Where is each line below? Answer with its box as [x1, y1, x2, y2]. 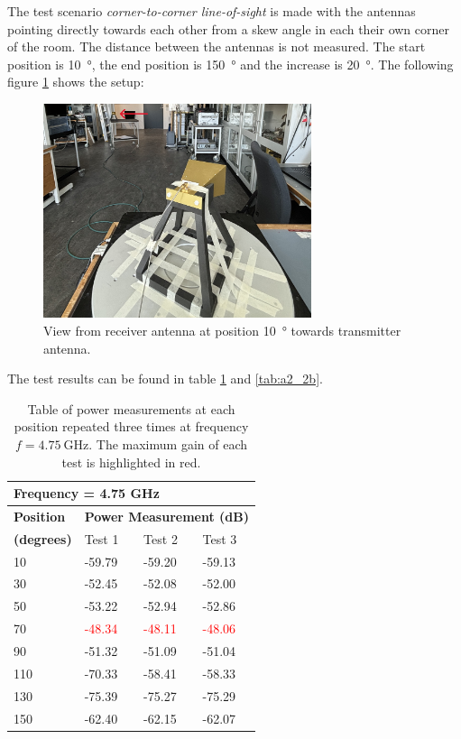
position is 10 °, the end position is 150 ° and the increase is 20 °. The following [7, 54, 454, 73]
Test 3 [202, 529, 237, 548]
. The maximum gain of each [88, 434, 247, 453]
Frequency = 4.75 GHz [14, 484, 160, 503]
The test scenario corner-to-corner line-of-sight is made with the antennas [7, 2, 416, 20]
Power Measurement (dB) [84, 506, 249, 525]
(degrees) [14, 529, 72, 548]
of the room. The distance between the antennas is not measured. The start [7, 37, 426, 56]
